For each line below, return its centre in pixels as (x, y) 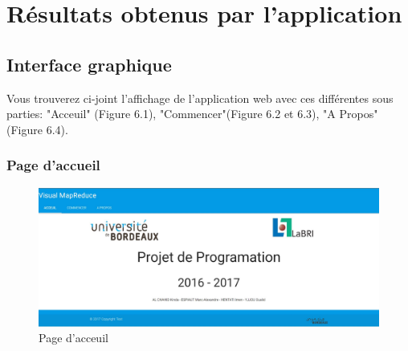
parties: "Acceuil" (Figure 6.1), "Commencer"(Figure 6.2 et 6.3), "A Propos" (192, 114)
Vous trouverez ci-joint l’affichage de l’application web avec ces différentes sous (200, 98)
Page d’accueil (53, 165)
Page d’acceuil (73, 338)
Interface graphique (89, 64)
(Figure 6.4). (37, 129)
